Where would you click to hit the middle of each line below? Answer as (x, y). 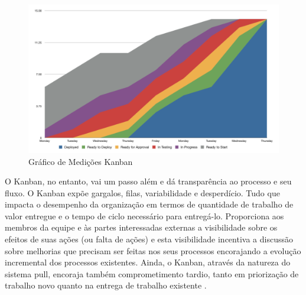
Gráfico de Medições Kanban (81, 161)
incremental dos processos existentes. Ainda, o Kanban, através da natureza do (148, 262)
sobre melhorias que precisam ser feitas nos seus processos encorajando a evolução (153, 250)
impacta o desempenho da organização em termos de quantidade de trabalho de (149, 204)
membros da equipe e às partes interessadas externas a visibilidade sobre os (141, 227)
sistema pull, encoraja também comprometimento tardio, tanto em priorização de (152, 273)
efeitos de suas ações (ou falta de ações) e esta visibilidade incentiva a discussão (149, 239)
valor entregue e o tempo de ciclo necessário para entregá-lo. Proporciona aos (144, 215)
